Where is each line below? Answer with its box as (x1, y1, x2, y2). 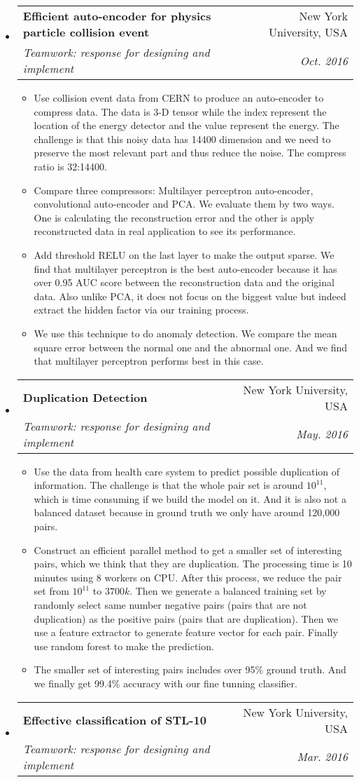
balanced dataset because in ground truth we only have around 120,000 (34, 505, 340, 520)
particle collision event (22, 24, 150, 40)
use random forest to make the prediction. (34, 638, 214, 653)
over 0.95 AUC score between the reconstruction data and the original (34, 275, 335, 290)
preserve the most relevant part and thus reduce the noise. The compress (34, 145, 346, 160)
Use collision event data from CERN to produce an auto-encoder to (34, 90, 324, 105)
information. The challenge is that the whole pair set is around (34, 478, 304, 492)
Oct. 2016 (300, 52, 348, 69)
